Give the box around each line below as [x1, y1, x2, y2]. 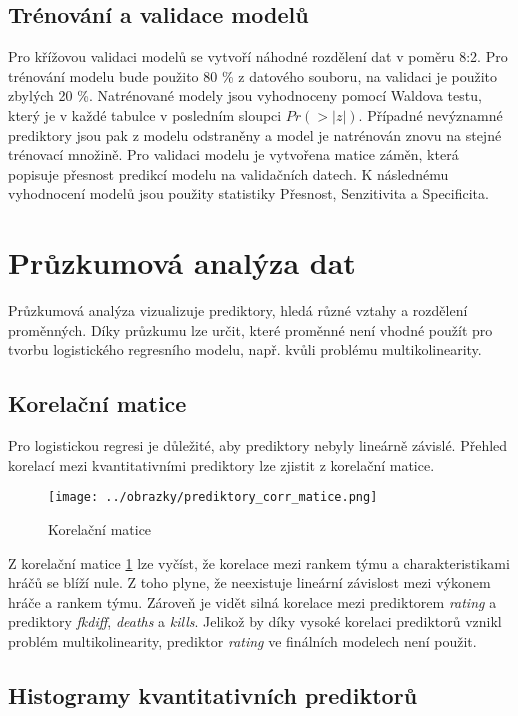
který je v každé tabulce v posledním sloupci [8, 104, 282, 125]
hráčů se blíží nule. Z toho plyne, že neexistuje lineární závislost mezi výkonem [8, 572, 491, 593]
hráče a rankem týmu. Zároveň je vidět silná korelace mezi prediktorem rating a [8, 591, 497, 612]
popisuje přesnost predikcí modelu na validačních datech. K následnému [8, 163, 449, 184]
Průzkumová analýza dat [8, 242, 356, 283]
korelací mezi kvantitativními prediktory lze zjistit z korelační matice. [8, 454, 435, 475]
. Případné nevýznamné [358, 104, 503, 125]
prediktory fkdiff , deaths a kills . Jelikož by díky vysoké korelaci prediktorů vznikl [8, 611, 502, 632]
